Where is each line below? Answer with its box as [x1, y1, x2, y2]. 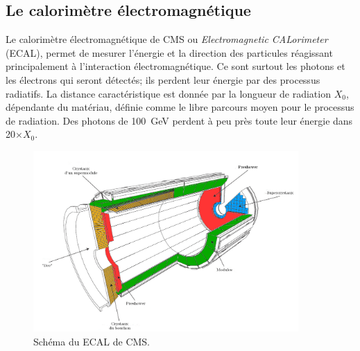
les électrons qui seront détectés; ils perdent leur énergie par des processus [6, 72, 320, 87]
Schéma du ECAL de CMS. [33, 334, 150, 348]
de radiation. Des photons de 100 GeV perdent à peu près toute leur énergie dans [6, 113, 353, 127]
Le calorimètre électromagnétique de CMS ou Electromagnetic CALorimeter [6, 32, 328, 46]
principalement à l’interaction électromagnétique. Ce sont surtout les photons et [6, 59, 345, 73]
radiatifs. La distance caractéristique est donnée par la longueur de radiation [6, 86, 331, 100]
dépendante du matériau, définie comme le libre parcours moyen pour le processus [6, 100, 354, 114]
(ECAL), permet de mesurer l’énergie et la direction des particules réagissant [6, 45, 333, 60]
